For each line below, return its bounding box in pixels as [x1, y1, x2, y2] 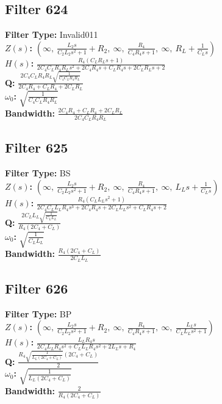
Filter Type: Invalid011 [5, 28, 98, 41]
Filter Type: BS [5, 167, 71, 179]
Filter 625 [5, 138, 68, 157]
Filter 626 [5, 278, 68, 297]
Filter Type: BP [5, 307, 72, 320]
